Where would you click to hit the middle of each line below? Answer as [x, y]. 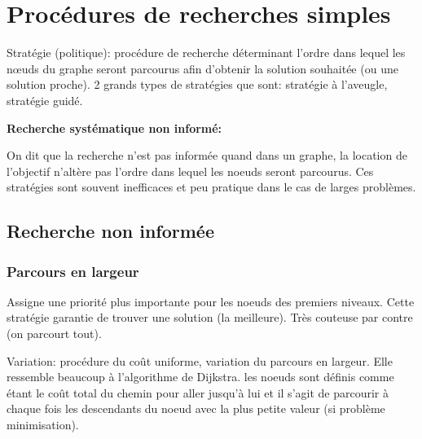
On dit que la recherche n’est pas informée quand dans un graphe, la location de [207, 155]
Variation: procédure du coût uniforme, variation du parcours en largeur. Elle [200, 360]
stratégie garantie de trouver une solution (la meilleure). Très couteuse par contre [210, 317]
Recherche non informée [111, 231]
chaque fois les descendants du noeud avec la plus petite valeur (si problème [196, 408]
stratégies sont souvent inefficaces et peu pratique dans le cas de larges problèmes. [211, 187]
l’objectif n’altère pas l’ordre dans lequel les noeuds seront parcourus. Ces [190, 171]
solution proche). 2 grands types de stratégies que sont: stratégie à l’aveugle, [197, 84]
